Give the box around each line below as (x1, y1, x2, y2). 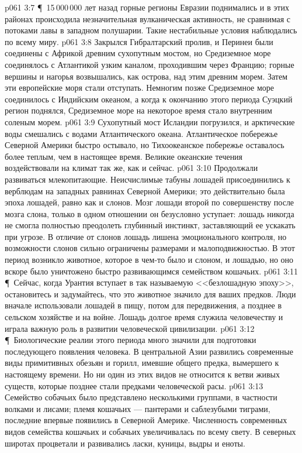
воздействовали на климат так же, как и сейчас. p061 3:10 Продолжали (5, 162, 258, 174)
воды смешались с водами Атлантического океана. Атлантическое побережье (5, 127, 278, 139)
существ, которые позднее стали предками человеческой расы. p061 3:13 (5, 379, 263, 392)
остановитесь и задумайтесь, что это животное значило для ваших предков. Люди (5, 287, 296, 300)
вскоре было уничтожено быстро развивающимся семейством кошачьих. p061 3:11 (5, 265, 298, 277)
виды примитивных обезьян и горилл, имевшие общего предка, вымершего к (5, 356, 279, 369)
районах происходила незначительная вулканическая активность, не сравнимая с (5, 12, 291, 25)
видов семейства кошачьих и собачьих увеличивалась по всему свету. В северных (5, 425, 296, 437)
